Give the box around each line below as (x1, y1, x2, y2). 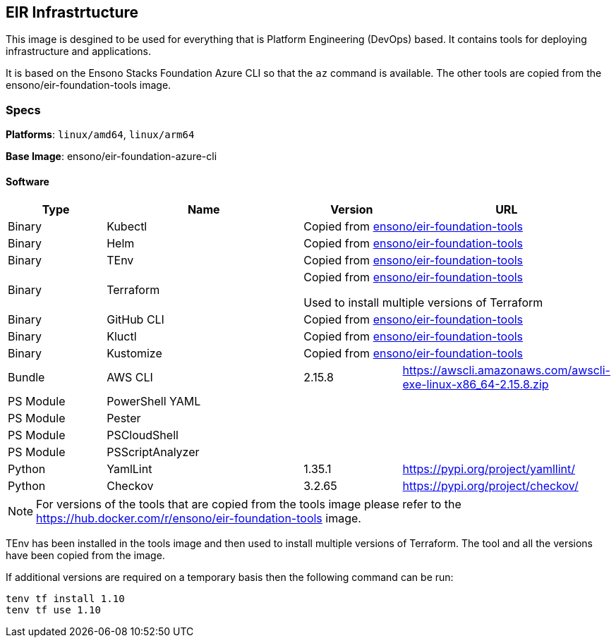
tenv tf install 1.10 (6, 593, 125, 605)
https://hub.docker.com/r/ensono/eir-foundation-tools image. (36, 511, 361, 526)
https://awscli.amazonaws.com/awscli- (402, 363, 610, 378)
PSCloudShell (107, 428, 179, 443)
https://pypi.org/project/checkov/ (402, 479, 579, 494)
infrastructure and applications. (6, 45, 151, 58)
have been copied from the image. (6, 549, 165, 562)
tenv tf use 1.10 (6, 604, 101, 616)
